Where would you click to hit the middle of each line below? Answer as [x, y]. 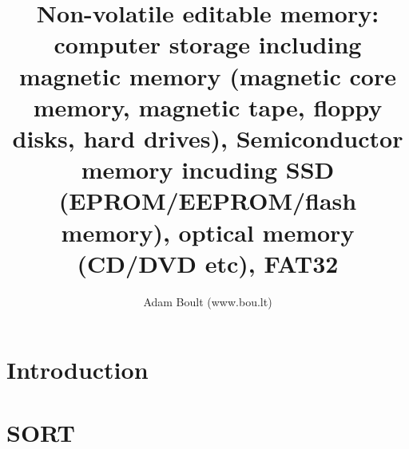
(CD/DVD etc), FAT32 [208, 263]
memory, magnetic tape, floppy [208, 106]
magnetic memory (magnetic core [208, 75]
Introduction [77, 370]
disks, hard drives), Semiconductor [208, 138]
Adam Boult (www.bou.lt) [208, 301]
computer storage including [208, 44]
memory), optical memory [208, 232]
